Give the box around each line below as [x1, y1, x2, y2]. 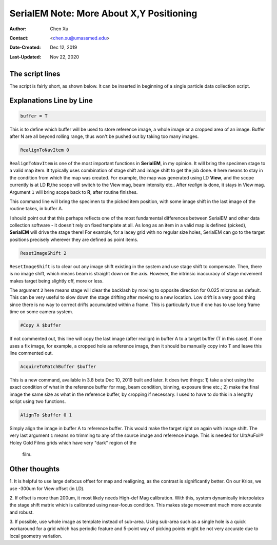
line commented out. [9, 350, 53, 356]
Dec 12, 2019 [50, 44, 77, 51]
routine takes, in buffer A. [9, 206, 64, 212]
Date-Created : [9, 44, 41, 51]
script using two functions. [9, 398, 66, 405]
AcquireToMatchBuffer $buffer [20, 364, 96, 369]
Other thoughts [9, 465, 60, 474]
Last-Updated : [9, 54, 42, 60]
